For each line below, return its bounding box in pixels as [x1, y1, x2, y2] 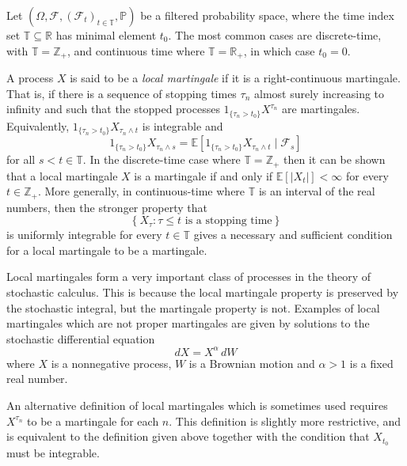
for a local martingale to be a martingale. [6, 241, 207, 258]
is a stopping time [184, 215, 272, 227]
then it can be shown [283, 151, 386, 168]
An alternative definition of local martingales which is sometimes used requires [6, 397, 388, 414]
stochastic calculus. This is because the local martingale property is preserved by [6, 284, 399, 301]
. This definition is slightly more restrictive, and [169, 412, 401, 429]
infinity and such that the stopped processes [6, 100, 220, 117]
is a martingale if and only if [134, 167, 273, 184]
